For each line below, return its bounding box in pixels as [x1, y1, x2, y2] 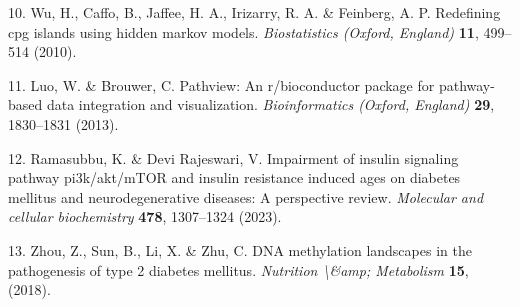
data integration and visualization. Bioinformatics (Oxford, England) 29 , [46, 94, 495, 115]
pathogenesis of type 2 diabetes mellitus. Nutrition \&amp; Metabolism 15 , [8, 259, 469, 280]
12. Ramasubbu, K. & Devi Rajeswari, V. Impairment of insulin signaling [8, 147, 459, 168]
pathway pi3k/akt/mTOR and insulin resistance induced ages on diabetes [8, 167, 461, 188]
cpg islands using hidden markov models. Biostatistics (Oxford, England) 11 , [8, 21, 479, 42]
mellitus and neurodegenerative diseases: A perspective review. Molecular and [8, 186, 484, 207]
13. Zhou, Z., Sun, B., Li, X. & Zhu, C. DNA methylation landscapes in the [8, 239, 472, 260]
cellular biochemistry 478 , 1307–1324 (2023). [8, 206, 282, 227]
